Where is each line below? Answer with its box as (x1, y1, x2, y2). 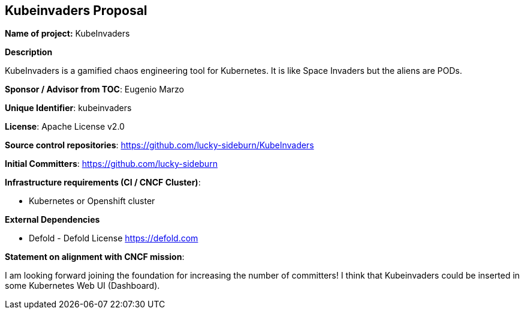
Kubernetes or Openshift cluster (29, 196, 155, 207)
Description (5, 47, 53, 58)
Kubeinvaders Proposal (5, 3, 147, 18)
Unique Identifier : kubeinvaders (5, 103, 132, 113)
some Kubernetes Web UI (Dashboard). (5, 280, 160, 291)
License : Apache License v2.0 (5, 121, 125, 132)
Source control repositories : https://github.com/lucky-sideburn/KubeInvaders (5, 140, 314, 151)
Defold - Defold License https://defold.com (29, 233, 198, 244)
